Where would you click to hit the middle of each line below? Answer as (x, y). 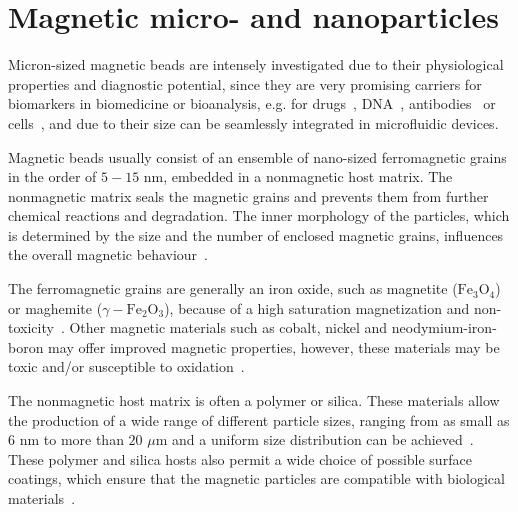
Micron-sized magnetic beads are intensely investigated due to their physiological (256, 64)
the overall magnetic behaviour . (108, 254)
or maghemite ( (55, 307)
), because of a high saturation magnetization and (317, 307)
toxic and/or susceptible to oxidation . (126, 366)
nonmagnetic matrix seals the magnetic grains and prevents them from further (248, 195)
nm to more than (71, 439)
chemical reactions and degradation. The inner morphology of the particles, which (259, 215)
